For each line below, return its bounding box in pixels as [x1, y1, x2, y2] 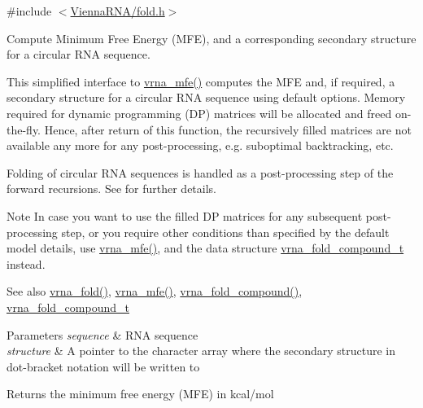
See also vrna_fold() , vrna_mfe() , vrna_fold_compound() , [7, 283, 303, 300]
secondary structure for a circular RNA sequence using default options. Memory [7, 89, 406, 106]
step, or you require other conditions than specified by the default [61, 223, 390, 240]
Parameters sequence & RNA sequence [7, 326, 198, 343]
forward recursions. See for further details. [7, 180, 216, 197]
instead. [7, 255, 46, 272]
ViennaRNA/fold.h [70, 2, 165, 19]
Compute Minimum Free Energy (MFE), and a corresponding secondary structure [7, 29, 416, 46]
